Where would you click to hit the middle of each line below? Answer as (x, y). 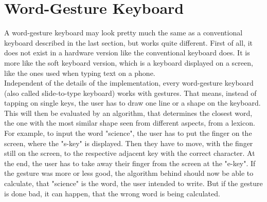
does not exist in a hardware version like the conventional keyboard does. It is (127, 53)
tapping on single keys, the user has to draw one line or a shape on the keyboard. (132, 103)
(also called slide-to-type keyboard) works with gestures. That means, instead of (130, 93)
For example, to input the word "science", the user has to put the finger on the (128, 133)
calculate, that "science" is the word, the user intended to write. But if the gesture (133, 183)
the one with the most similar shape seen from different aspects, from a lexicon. (130, 123)
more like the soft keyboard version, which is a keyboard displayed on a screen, (129, 62)
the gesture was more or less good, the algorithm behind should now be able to (129, 173)
